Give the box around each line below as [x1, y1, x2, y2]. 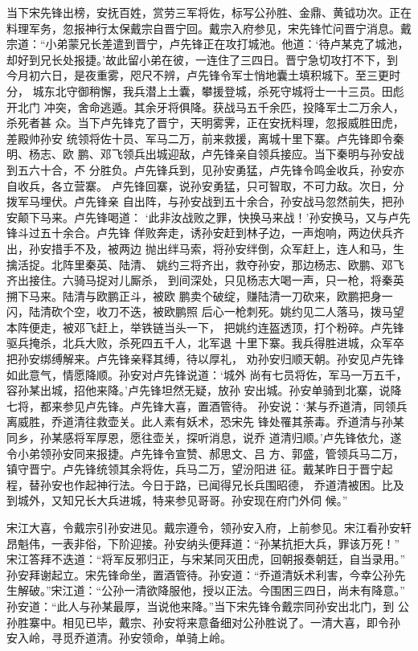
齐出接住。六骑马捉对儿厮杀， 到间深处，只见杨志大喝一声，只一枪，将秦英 [6, 272, 404, 289]
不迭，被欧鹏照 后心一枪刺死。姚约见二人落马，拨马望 [118, 303, 404, 320]
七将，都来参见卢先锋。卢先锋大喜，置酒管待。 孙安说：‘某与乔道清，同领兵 [6, 397, 408, 414]
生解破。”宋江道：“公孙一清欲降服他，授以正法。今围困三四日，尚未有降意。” [6, 582, 405, 599]
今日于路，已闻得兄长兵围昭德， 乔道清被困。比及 [141, 476, 404, 493]
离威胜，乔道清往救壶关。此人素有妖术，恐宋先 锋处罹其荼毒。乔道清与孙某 [6, 413, 404, 430]
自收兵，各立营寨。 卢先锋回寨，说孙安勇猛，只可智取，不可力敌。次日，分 [6, 177, 404, 194]
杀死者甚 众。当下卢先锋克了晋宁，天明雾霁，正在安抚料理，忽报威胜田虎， [6, 114, 404, 131]
